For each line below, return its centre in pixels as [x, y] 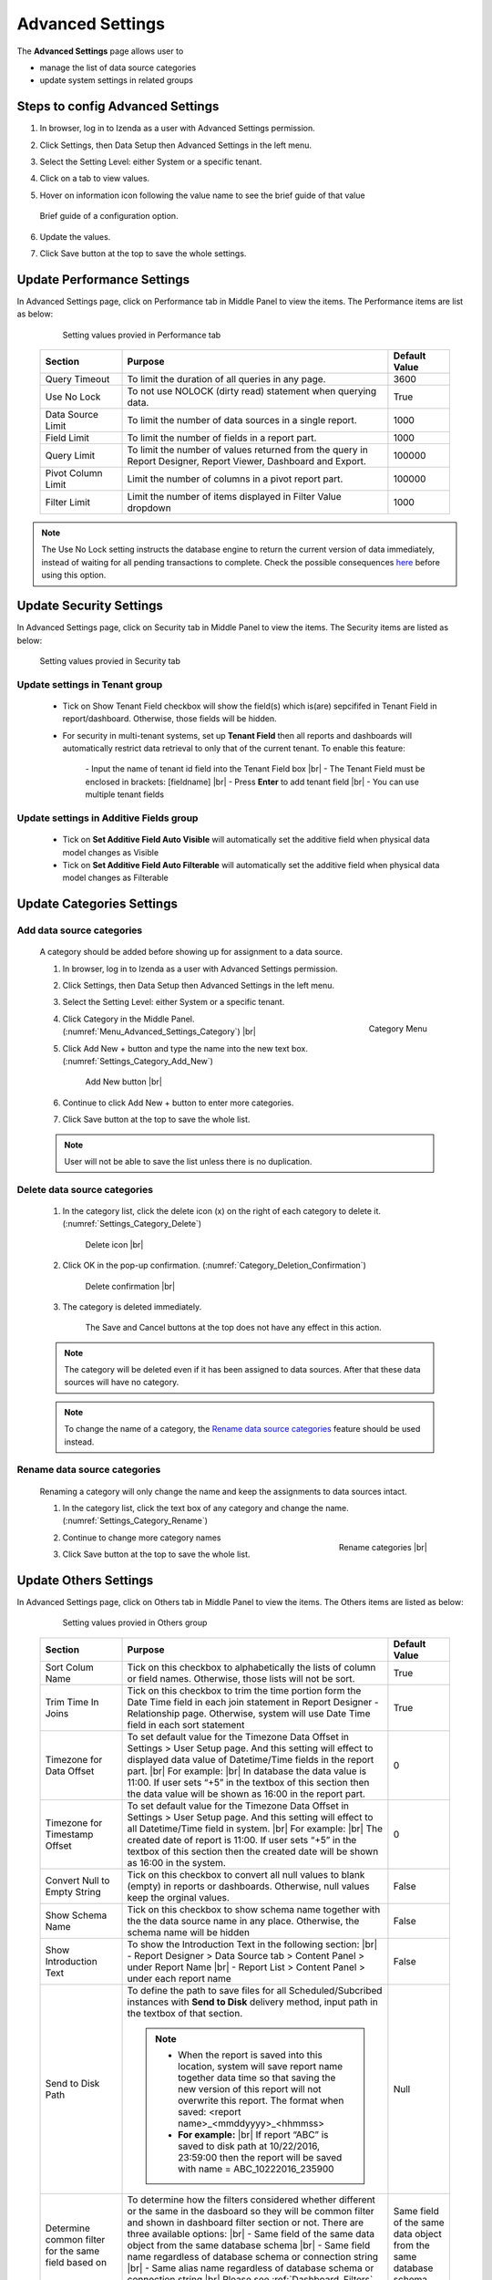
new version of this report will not [250, 2088]
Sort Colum [70, 1667]
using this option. [74, 575]
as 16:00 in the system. [177, 1862]
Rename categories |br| [383, 1547]
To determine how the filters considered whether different [251, 2200]
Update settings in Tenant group [90, 684]
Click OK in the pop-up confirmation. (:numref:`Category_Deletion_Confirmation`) [214, 1265]
